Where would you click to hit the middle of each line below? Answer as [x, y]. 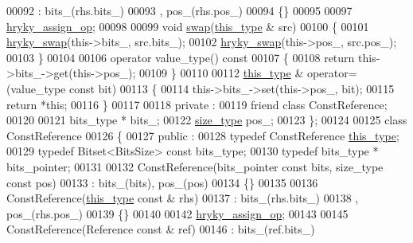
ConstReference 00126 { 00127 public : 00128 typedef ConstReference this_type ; [203, 135]
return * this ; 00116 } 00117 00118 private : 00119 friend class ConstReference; [197, 104]
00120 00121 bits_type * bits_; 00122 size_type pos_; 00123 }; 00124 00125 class [207, 120]
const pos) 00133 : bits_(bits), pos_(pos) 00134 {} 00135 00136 [162, 182]
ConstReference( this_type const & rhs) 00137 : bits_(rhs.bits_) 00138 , [183, 198]
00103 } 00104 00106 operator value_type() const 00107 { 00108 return [181, 57]
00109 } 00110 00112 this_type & [222, 73]
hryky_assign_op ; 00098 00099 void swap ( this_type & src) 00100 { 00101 [188, 26]
